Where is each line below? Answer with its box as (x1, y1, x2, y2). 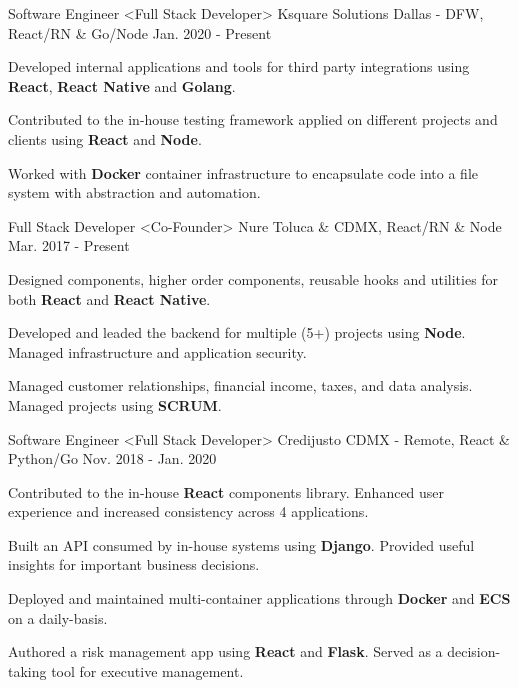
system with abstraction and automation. (8, 182, 261, 203)
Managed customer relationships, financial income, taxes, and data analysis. (8, 375, 473, 396)
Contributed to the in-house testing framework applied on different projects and (8, 109, 498, 130)
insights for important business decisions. (8, 554, 260, 575)
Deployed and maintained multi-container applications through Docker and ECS (8, 588, 511, 609)
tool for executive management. (51, 660, 244, 681)
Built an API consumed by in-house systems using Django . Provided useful (8, 534, 475, 555)
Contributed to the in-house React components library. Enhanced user (8, 481, 445, 502)
